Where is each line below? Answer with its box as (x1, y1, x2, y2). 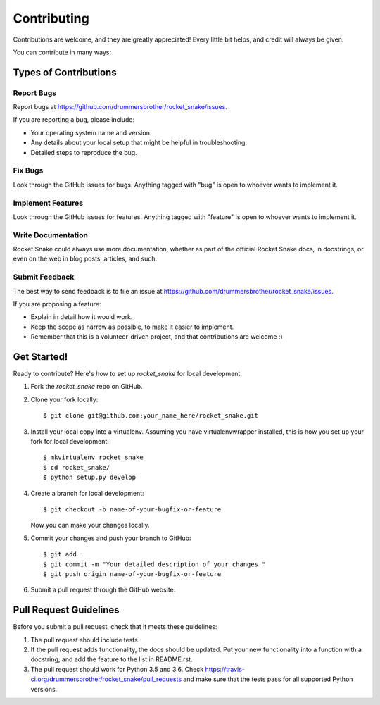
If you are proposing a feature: (13, 300, 101, 308)
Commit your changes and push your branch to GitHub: (30, 534, 191, 542)
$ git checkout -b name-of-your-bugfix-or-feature (43, 505, 222, 513)
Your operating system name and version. (30, 128, 152, 137)
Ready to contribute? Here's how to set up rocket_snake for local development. (13, 370, 243, 378)
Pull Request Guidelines (13, 604, 120, 616)
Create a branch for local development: (30, 489, 144, 497)
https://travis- (205, 665, 246, 673)
